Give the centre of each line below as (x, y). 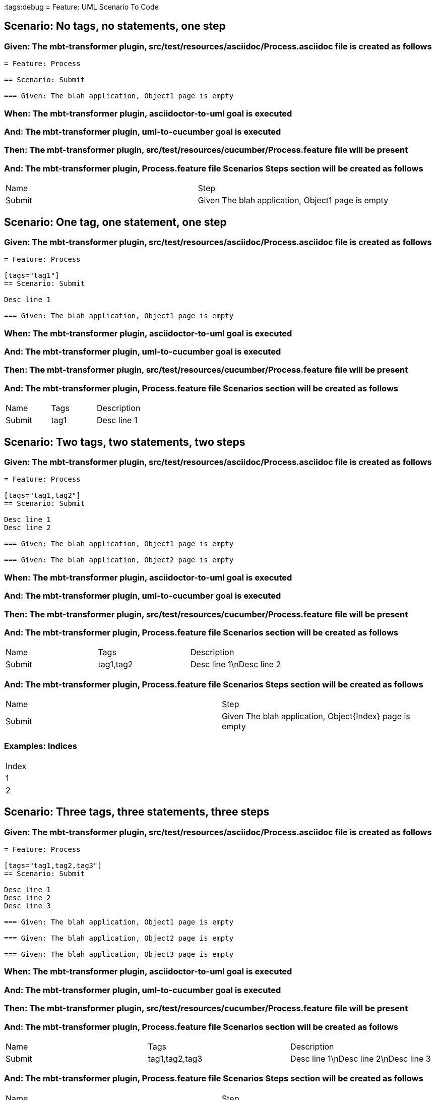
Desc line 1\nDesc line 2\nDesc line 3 (361, 1058)
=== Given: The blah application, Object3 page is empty (119, 954)
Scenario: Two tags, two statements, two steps (125, 442)
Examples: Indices (41, 746)
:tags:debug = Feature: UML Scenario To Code (81, 7)
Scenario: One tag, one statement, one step (115, 222)
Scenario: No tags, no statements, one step (115, 26)
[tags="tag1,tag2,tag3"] (53, 865)
